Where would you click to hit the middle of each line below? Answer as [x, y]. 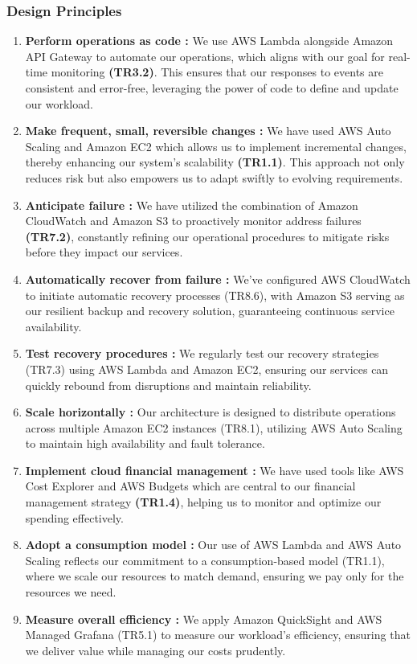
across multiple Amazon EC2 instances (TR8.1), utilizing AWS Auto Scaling [214, 427]
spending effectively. [74, 517]
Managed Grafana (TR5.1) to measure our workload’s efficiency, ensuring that [218, 635]
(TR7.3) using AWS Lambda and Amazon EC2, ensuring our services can [207, 369]
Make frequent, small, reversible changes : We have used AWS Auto [208, 131]
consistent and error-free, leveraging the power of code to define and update [212, 88]
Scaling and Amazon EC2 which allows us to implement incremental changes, [216, 146]
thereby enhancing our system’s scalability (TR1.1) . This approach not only [215, 162]
